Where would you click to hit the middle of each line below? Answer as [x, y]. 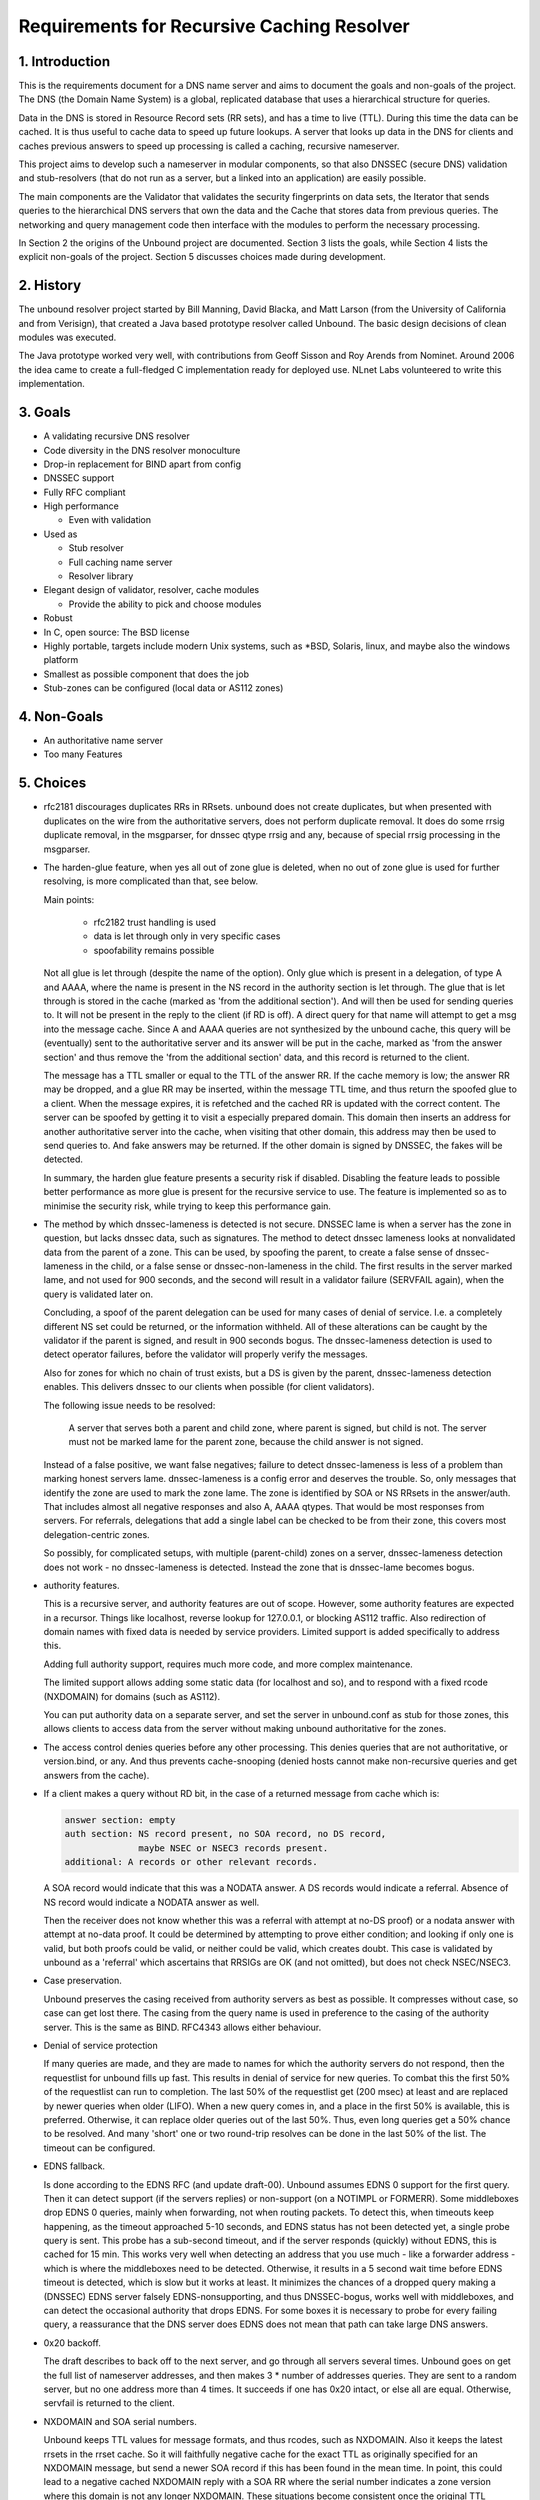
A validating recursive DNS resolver [116, 436]
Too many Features [83, 754]
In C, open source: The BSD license [116, 632]
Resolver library [101, 576]
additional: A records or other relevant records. [191, 1862]
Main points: [69, 899]
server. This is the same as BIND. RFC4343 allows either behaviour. [182, 2027]
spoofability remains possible [154, 950]
